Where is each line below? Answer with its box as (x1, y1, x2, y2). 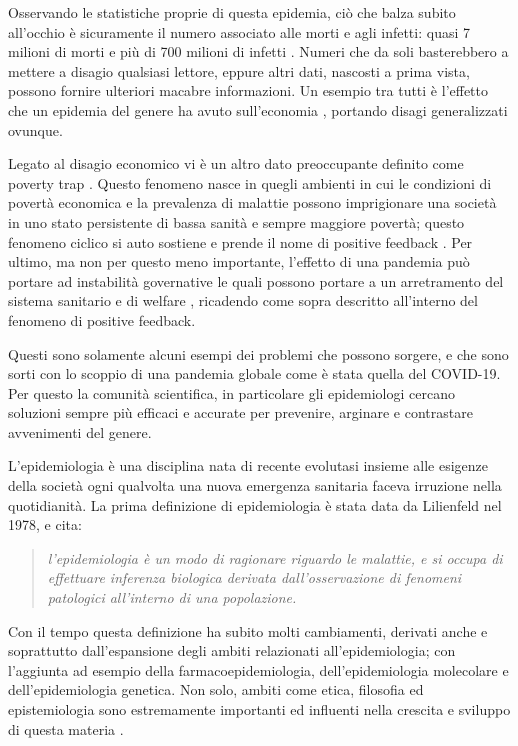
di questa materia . (8, 718, 124, 739)
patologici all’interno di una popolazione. (47, 587, 297, 608)
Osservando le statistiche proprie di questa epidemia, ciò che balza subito (8, 2, 456, 22)
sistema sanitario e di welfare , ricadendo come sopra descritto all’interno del (8, 290, 478, 311)
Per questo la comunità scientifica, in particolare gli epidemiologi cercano (8, 382, 455, 403)
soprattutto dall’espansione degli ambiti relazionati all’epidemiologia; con (8, 640, 456, 661)
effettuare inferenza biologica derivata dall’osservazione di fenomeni (47, 567, 462, 588)
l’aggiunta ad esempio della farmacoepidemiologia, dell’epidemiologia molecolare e (8, 659, 509, 680)
